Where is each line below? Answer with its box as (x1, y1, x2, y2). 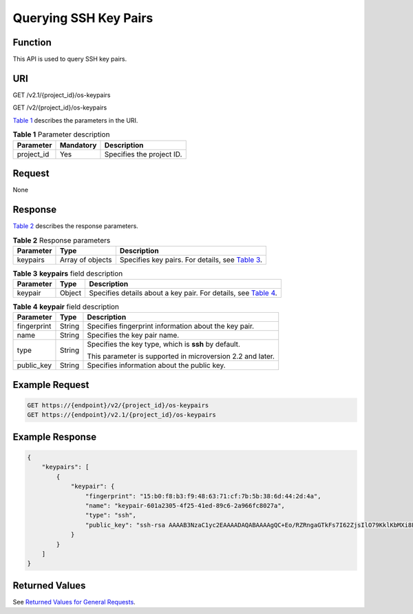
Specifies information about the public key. (87, 360, 226, 370)
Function (12, 37, 52, 48)
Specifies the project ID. (104, 149, 182, 158)
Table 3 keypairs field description (12, 269, 123, 278)
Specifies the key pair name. (87, 331, 180, 340)
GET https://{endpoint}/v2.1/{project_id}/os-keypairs (27, 411, 216, 419)
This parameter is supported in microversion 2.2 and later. (87, 351, 275, 361)
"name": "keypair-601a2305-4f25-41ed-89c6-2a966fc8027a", (85, 502, 286, 509)
